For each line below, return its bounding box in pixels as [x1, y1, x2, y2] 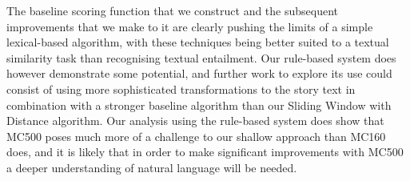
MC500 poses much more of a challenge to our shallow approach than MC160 [6, 127, 386, 144]
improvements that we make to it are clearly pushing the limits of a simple [6, 18, 373, 34]
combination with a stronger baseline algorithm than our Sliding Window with [6, 96, 392, 113]
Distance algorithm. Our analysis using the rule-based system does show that [6, 112, 384, 129]
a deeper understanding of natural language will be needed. [6, 159, 297, 175]
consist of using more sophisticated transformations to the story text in [6, 80, 356, 97]
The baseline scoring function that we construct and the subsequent [6, 2, 339, 18]
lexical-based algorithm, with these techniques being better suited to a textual [6, 34, 389, 50]
